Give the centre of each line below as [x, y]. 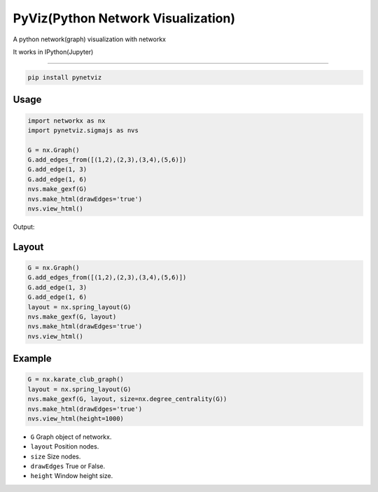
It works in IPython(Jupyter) [53, 52]
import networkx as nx [66, 120]
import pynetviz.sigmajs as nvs [83, 130]
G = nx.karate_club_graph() [76, 379]
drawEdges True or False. [68, 466]
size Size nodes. [56, 456]
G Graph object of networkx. [71, 437]
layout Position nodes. [65, 447]
